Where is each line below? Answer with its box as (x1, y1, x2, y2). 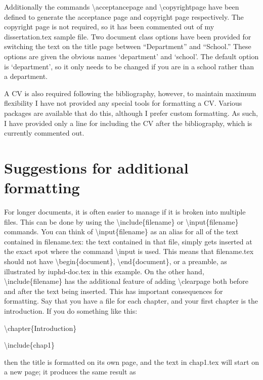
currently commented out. (4, 128, 84, 138)
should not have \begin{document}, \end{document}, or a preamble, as (4, 256, 227, 266)
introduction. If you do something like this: (4, 305, 138, 316)
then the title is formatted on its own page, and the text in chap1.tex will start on (4, 356, 259, 367)
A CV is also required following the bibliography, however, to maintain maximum (4, 88, 256, 98)
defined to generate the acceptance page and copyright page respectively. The (4, 11, 244, 22)
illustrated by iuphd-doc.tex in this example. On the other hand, (4, 266, 204, 276)
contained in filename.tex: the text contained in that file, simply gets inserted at (4, 236, 252, 246)
